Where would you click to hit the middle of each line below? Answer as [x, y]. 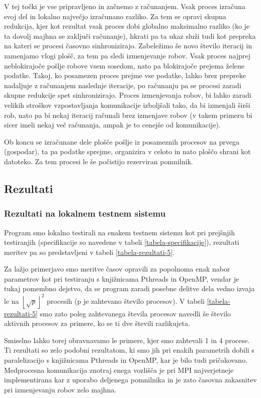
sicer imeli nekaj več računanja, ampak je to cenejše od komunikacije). [112, 125]
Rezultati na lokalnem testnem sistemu [85, 213]
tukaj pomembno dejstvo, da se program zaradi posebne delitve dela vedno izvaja [129, 288]
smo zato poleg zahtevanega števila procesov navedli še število [136, 313]
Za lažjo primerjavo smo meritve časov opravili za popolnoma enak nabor [117, 269]
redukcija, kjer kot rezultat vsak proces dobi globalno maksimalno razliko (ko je [127, 26]
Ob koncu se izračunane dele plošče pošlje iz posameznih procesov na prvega [122, 141]
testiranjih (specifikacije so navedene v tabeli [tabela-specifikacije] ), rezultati [122, 242]
